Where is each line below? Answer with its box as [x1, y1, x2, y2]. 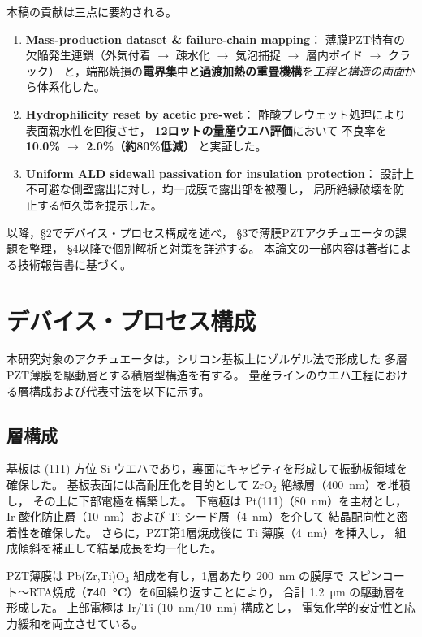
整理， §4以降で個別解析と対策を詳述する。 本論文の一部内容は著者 [28, 240, 390, 257]
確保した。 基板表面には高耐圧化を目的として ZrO [6, 476, 273, 493]
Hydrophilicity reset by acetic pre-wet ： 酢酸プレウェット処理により [25, 105, 406, 122]
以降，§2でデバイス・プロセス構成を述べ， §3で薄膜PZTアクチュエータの [6, 223, 395, 240]
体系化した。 [37, 78, 105, 95]
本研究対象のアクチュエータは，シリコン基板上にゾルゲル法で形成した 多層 [6, 350, 407, 367]
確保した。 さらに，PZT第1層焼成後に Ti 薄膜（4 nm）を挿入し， [40, 523, 391, 540]
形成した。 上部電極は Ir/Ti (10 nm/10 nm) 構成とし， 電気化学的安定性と [6, 599, 404, 616]
